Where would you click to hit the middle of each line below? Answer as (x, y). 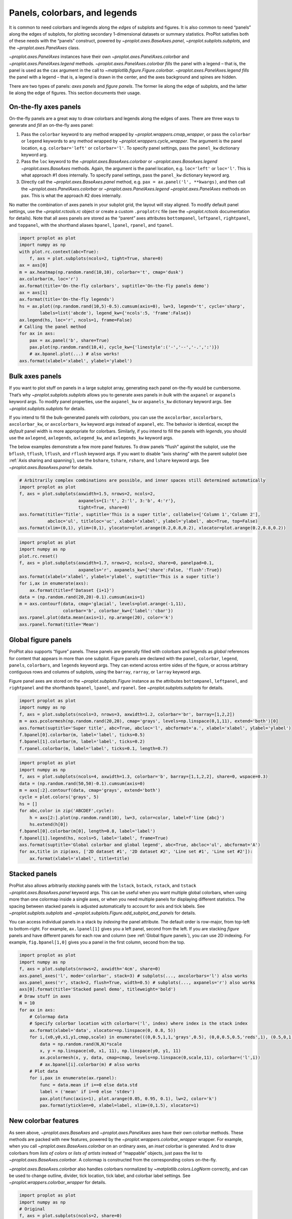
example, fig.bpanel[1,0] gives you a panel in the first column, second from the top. (97, 942)
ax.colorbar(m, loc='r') (49, 279)
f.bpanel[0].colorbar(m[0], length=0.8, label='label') (87, 831)
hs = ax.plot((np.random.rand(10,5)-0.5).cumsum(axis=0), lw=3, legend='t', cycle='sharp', (132, 306)
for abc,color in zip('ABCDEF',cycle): (67, 811)
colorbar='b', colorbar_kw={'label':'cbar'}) (118, 610)
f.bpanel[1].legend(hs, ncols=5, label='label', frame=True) (94, 838)
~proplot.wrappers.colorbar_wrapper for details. (58, 1182)
